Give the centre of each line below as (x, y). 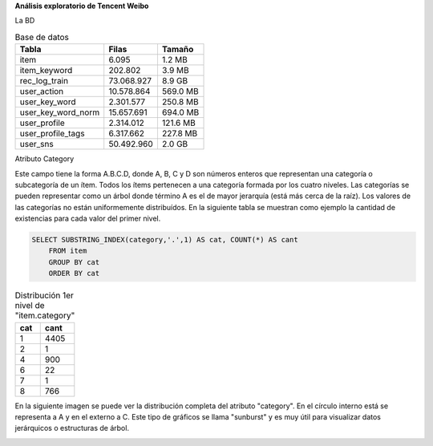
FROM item (68, 251)
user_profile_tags (52, 134)
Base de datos (42, 37)
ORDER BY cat (74, 274)
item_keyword (46, 71)
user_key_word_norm (60, 112)
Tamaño (178, 50)
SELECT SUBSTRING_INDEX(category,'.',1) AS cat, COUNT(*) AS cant (165, 240)
